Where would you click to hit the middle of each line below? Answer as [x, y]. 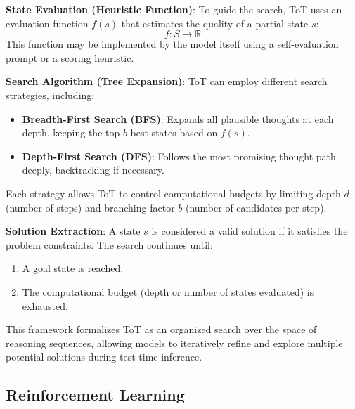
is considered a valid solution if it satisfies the [250, 231]
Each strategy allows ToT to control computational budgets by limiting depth [173, 193]
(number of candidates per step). [256, 207]
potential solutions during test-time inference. [104, 357]
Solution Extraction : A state [73, 231]
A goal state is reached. [73, 268]
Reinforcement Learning [95, 395]
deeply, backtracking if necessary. [93, 170]
